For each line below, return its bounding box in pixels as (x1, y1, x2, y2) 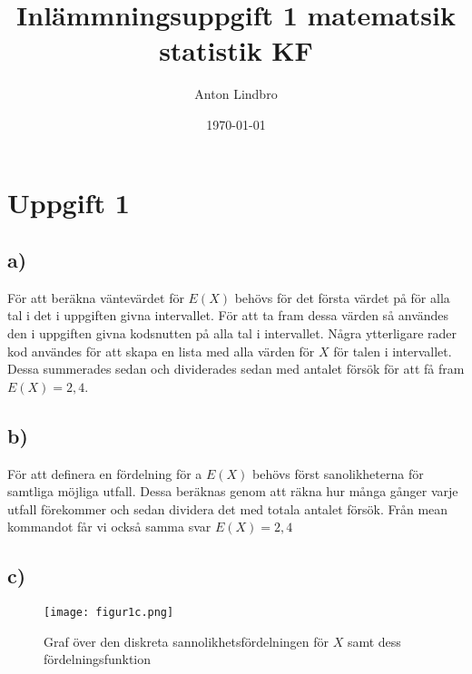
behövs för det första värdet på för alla (234, 288, 450, 307)
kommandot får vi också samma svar (7, 517, 211, 536)
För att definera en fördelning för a (7, 464, 202, 483)
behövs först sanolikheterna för (252, 464, 424, 483)
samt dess (347, 631, 401, 650)
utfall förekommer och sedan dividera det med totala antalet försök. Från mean (7, 499, 448, 518)
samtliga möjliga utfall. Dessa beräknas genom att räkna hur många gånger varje (7, 482, 458, 501)
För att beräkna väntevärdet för (7, 288, 184, 307)
